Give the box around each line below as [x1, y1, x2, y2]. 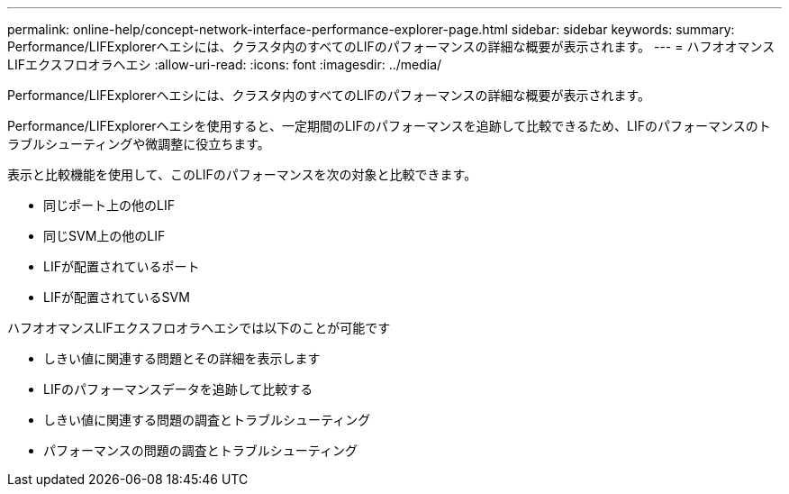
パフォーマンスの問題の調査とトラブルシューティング [43, 443, 358, 458]
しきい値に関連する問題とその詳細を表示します [43, 351, 321, 366]
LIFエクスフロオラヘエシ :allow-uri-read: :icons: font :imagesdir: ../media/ [7, 57, 442, 72]
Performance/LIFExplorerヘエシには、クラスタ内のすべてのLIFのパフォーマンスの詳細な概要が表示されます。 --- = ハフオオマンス [7, 39, 775, 54]
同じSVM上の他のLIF [43, 228, 166, 243]
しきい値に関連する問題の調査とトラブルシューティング [43, 412, 371, 427]
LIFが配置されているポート [43, 259, 200, 274]
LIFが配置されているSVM [43, 289, 190, 305]
